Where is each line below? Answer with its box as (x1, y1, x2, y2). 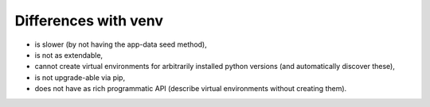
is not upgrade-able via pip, (34, 72, 126, 82)
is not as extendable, (34, 50, 104, 59)
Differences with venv (14, 12, 163, 29)
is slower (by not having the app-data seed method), (34, 40, 207, 49)
